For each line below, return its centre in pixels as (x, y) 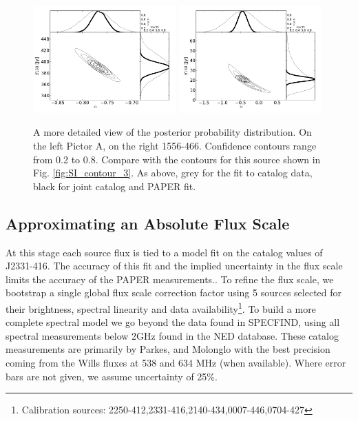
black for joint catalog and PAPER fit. (115, 186)
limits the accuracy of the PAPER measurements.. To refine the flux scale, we (170, 279)
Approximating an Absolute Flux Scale (148, 223)
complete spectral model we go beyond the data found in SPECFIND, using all (173, 322)
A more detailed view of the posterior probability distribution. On (172, 132)
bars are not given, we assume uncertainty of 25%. (112, 376)
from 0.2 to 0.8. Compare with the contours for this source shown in (177, 159)
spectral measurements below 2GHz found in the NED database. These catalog (172, 335)
